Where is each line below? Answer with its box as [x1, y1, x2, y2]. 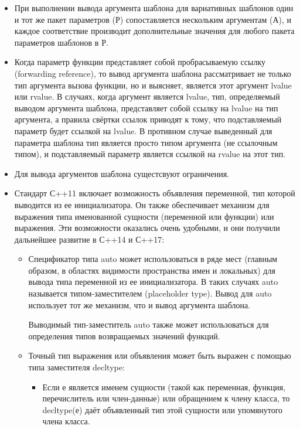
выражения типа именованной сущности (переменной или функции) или [14, 210, 274, 222]
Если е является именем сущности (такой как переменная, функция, [42, 380, 286, 393]
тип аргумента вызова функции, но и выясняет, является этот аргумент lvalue [14, 79, 292, 91]
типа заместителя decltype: [28, 361, 125, 373]
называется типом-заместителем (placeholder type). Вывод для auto [28, 287, 272, 299]
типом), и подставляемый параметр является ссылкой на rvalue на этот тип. [14, 148, 286, 160]
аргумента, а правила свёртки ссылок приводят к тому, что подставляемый [14, 113, 282, 125]
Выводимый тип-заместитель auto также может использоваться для [28, 318, 269, 331]
